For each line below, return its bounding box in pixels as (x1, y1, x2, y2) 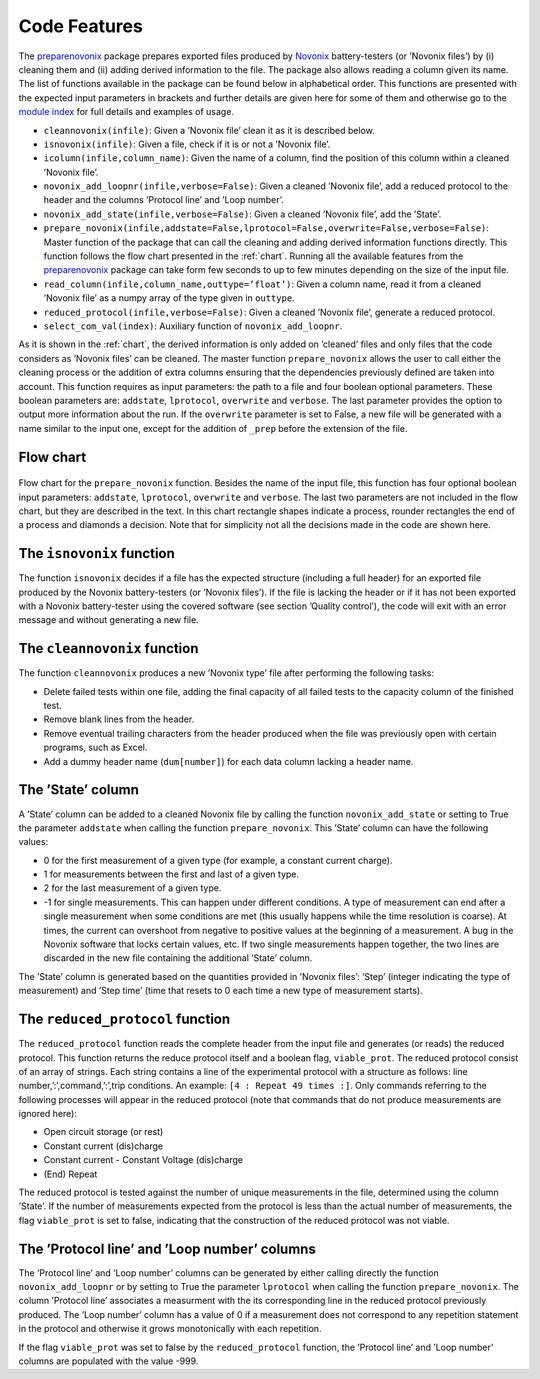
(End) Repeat (43, 1168, 98, 1180)
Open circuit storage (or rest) (43, 1126, 164, 1138)
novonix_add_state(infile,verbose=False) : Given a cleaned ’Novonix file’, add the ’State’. (43, 208, 442, 220)
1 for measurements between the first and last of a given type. (43, 868, 300, 880)
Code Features (18, 15, 144, 37)
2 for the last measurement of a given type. (43, 882, 222, 894)
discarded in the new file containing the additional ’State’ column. (43, 952, 313, 964)
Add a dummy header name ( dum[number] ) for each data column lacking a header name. (43, 755, 414, 767)
